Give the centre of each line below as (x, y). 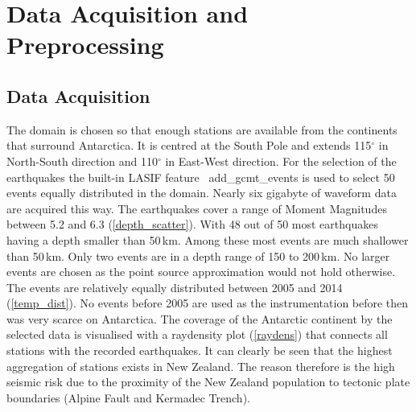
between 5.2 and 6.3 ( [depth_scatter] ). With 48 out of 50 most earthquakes (192, 224)
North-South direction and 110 (82, 161)
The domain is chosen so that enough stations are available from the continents (202, 129)
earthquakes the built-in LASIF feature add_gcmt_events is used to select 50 (201, 177)
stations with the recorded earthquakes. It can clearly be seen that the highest (200, 350)
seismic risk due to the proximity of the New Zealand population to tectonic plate (208, 382)
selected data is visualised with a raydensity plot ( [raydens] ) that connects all (197, 334)
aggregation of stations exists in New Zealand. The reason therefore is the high (201, 366)
